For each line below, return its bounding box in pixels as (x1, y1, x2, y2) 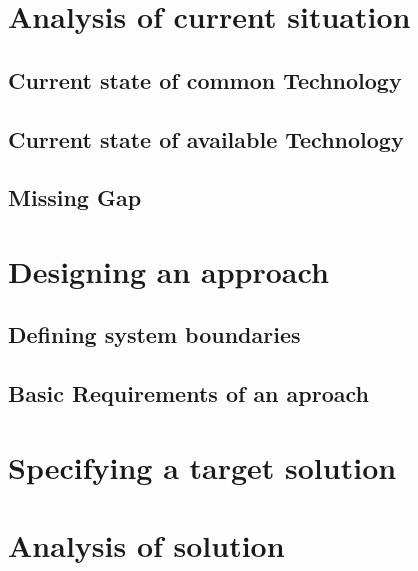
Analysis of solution (8, 525, 285, 566)
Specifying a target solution (8, 446, 397, 487)
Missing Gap (8, 182, 142, 213)
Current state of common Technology (8, 64, 402, 95)
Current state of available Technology (8, 123, 404, 154)
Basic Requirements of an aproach (8, 378, 369, 409)
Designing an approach (8, 250, 329, 291)
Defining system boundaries (8, 319, 301, 350)
